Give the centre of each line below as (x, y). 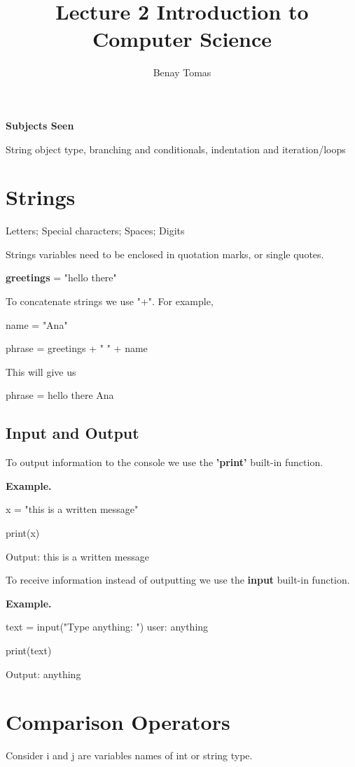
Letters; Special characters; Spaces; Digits (95, 231)
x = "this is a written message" (72, 509)
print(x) (23, 532)
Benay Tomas (182, 72)
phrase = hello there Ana (60, 395)
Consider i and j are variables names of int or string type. (129, 755)
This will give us (41, 371)
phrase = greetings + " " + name (77, 348)
